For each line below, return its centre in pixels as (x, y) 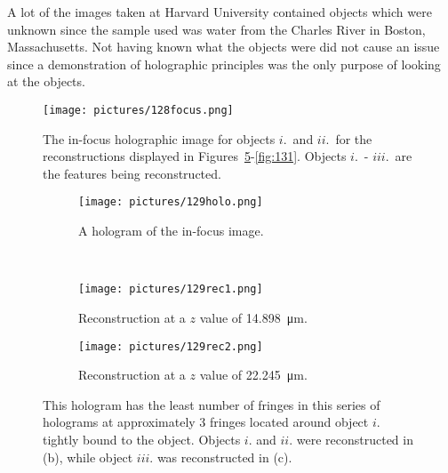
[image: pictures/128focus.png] (138, 110)
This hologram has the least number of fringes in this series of (212, 404)
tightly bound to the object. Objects (142, 439)
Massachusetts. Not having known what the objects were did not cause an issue (224, 47)
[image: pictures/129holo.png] (171, 202)
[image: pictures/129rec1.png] (171, 289)
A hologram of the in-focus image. (171, 231)
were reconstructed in (355, 439)
